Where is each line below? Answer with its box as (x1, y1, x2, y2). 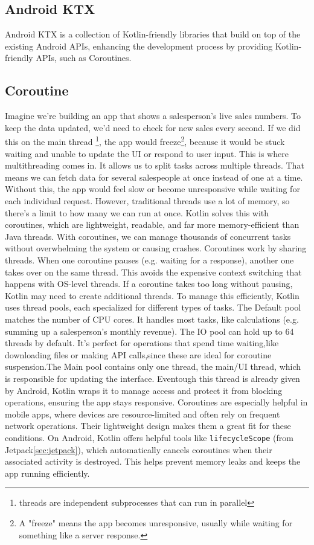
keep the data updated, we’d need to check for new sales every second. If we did (5, 121, 301, 134)
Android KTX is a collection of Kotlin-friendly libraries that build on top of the (5, 28, 301, 40)
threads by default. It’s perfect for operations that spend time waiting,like (5, 337, 279, 349)
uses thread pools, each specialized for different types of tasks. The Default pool (5, 301, 301, 314)
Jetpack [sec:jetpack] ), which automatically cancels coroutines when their (5, 443, 272, 456)
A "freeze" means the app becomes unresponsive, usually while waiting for (19, 516, 293, 529)
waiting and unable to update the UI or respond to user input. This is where (5, 147, 289, 160)
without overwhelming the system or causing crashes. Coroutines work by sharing (5, 242, 307, 254)
